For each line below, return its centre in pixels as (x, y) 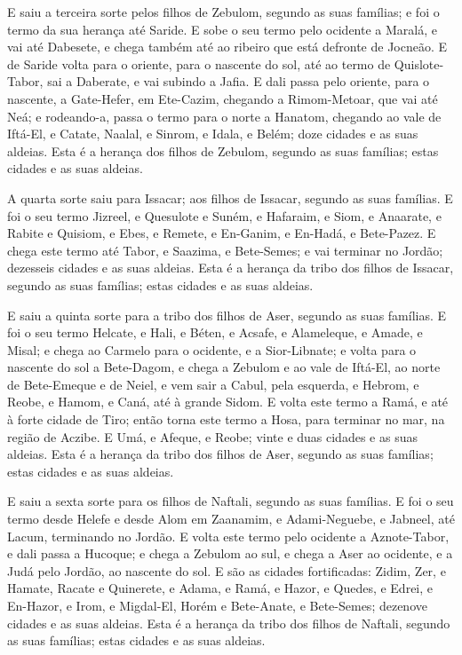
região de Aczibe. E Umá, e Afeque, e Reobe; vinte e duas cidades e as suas (212, 436)
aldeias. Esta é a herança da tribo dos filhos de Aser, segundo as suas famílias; (220, 454)
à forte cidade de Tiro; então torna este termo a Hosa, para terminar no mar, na (226, 419)
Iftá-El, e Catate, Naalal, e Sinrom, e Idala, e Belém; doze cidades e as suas (213, 134)
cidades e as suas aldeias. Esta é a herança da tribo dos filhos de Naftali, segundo (229, 623)
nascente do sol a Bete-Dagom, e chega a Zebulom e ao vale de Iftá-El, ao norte (224, 367)
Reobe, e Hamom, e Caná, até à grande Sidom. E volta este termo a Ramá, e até (228, 402)
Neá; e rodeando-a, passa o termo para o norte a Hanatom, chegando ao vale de (224, 116)
